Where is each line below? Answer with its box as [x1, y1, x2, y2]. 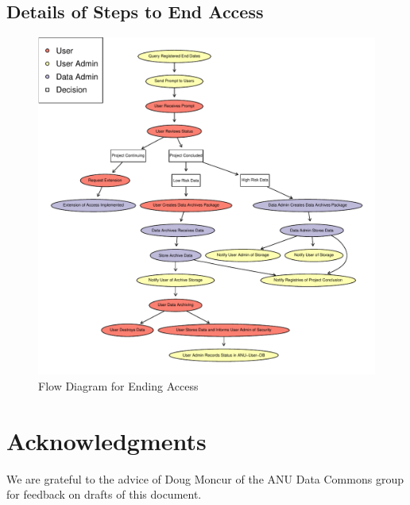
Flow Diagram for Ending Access [38, 377, 199, 394]
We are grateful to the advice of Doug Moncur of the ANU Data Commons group [6, 470, 404, 487]
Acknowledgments [6, 424, 207, 456]
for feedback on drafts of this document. [6, 486, 202, 503]
